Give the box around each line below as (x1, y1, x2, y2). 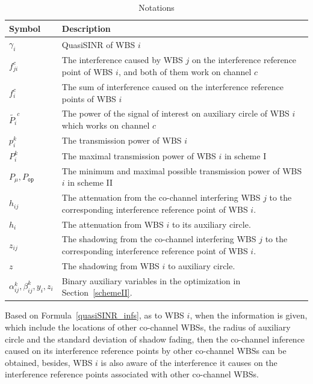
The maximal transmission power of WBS (61, 149, 216, 162)
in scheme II (67, 176, 113, 189)
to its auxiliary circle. (172, 218, 251, 230)
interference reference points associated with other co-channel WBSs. (5, 368, 259, 380)
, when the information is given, (190, 309, 308, 322)
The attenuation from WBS (61, 218, 164, 230)
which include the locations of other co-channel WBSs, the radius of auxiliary (5, 320, 291, 333)
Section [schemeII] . (61, 286, 132, 299)
